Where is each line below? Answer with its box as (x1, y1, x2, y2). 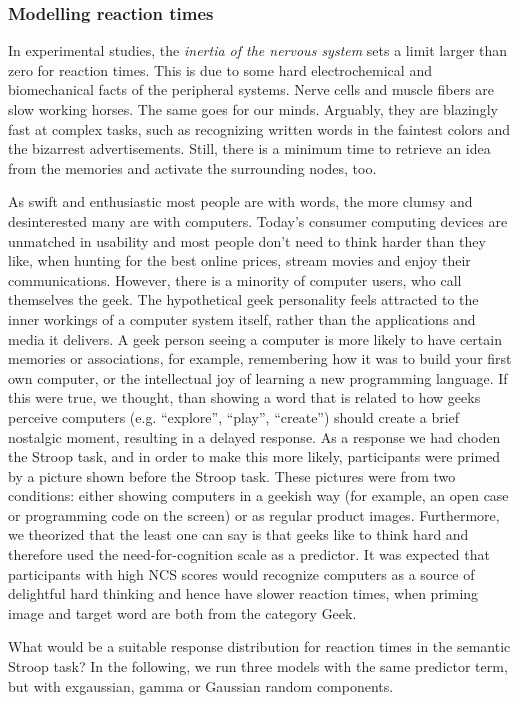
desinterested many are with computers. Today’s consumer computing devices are (8, 210, 508, 231)
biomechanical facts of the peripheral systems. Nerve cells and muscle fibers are (8, 79, 495, 100)
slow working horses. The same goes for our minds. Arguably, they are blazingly (8, 99, 498, 119)
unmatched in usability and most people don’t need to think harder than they (8, 230, 486, 251)
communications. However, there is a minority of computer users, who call (8, 269, 462, 290)
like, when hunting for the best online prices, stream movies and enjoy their (8, 250, 471, 271)
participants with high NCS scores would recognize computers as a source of (8, 563, 475, 584)
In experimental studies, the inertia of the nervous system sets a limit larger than (8, 40, 508, 61)
